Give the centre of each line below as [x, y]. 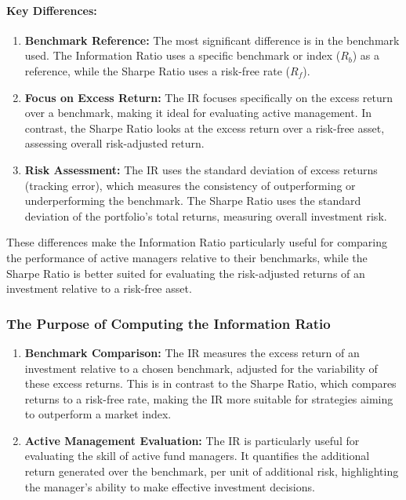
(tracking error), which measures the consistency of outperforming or [190, 185]
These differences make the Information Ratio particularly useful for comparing [197, 242]
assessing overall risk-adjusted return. [114, 143]
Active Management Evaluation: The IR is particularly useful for [192, 440]
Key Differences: [52, 10]
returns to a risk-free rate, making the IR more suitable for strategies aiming [209, 398]
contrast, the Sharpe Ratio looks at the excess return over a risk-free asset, [205, 128]
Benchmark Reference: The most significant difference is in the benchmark [212, 40]
